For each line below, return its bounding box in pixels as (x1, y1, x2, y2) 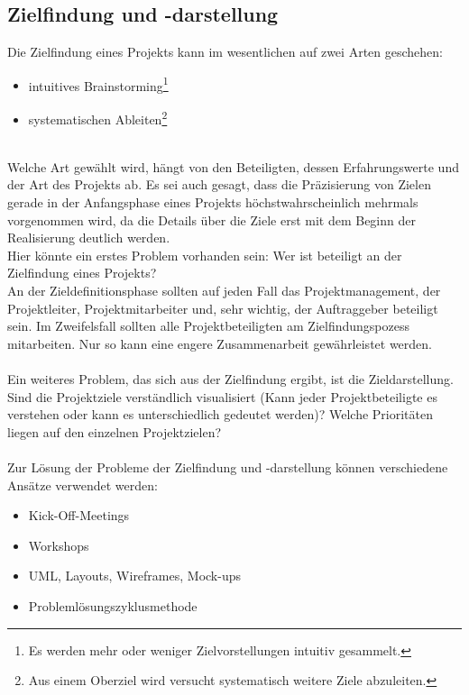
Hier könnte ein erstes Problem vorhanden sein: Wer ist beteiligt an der (7, 245, 402, 264)
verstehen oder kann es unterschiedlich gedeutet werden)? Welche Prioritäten (7, 405, 433, 424)
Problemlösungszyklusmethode (28, 596, 198, 615)
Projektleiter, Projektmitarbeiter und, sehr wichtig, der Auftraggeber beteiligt (7, 298, 438, 317)
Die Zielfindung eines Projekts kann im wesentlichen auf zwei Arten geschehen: (7, 42, 443, 61)
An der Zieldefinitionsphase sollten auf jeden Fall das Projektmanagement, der (7, 281, 441, 300)
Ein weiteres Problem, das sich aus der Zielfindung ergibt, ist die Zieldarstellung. (7, 370, 454, 389)
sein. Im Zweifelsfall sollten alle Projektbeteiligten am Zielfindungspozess (7, 316, 409, 335)
